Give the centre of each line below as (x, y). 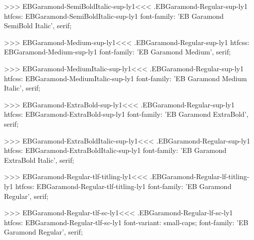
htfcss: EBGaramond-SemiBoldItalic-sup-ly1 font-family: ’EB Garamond (114, 16)
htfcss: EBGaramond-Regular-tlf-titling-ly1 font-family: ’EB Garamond (123, 186)
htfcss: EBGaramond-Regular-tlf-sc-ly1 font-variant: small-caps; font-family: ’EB (126, 222)
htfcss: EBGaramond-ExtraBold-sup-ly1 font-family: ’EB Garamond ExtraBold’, (126, 114)
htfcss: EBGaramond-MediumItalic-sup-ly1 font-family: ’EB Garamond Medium (126, 78)
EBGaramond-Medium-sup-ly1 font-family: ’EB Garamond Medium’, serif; (118, 52)
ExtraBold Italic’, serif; (39, 160)
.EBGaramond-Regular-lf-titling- (200, 176)
